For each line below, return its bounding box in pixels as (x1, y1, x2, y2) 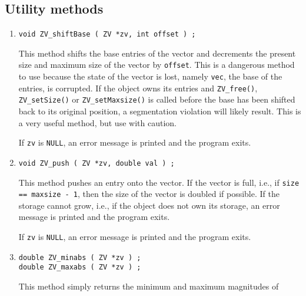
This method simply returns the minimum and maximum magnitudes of (18, 280, 279, 292)
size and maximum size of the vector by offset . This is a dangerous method (18, 58, 295, 71)
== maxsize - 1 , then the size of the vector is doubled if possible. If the (18, 188, 280, 200)
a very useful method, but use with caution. (18, 116, 177, 129)
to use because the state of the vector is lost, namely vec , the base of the (18, 70, 282, 83)
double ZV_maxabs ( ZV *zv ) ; (18, 263, 141, 272)
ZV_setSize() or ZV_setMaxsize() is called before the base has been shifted (18, 93, 295, 106)
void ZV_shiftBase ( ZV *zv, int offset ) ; (18, 30, 196, 39)
